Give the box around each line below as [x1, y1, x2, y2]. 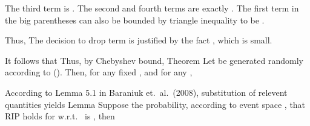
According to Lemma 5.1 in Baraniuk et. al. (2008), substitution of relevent [5, 86, 288, 98]
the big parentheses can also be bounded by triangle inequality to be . [5, 13, 265, 26]
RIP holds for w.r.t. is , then [5, 110, 115, 122]
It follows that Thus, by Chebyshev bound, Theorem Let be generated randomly [5, 54, 303, 66]
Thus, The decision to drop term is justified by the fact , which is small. [5, 34, 272, 46]
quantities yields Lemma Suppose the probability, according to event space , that [5, 98, 306, 110]
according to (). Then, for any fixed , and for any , [5, 66, 193, 78]
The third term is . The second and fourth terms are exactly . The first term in [5, 2, 299, 14]
